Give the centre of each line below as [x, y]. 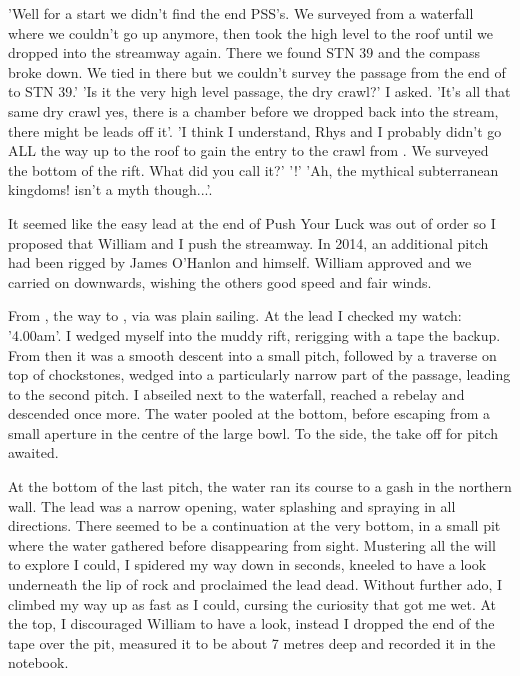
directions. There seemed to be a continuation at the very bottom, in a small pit [254, 525]
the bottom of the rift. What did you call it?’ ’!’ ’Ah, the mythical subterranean [253, 169]
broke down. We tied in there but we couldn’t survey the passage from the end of [257, 71]
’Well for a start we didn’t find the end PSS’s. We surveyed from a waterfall [241, 13]
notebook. [38, 662]
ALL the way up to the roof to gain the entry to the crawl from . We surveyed [248, 150]
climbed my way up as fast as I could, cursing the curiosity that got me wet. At [252, 603]
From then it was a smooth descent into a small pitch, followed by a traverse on [252, 354]
